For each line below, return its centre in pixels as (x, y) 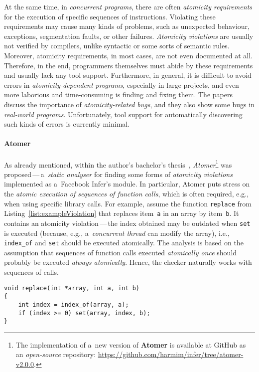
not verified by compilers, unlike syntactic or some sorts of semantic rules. (117, 46)
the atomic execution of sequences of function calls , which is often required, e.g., (127, 193)
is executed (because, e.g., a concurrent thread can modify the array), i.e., (117, 233)
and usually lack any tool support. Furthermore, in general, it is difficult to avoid (128, 75)
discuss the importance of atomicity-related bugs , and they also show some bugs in (129, 104)
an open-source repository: (56, 354)
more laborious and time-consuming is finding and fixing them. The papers (118, 94)
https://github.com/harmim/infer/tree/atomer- (171, 354)
